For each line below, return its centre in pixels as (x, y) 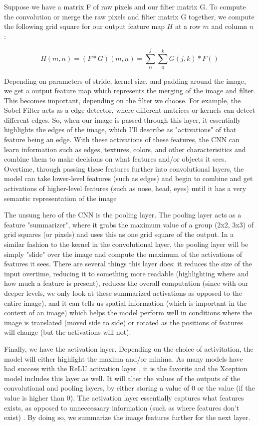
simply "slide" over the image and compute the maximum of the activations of (123, 254)
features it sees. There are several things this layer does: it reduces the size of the (128, 264)
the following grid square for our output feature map (84, 26)
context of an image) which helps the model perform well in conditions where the (128, 313)
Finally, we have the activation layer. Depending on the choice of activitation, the (129, 348)
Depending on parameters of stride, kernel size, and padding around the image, (125, 81)
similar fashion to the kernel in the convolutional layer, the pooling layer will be (126, 244)
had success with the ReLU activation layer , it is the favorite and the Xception (126, 368)
